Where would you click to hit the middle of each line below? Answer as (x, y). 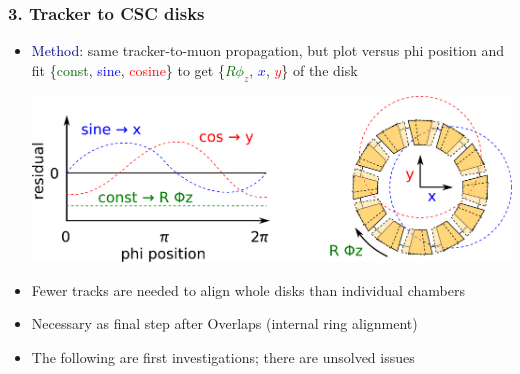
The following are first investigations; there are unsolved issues (223, 357)
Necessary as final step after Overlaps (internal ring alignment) (224, 323)
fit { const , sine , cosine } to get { (128, 69)
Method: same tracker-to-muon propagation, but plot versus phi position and (268, 50)
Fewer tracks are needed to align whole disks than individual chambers (248, 289)
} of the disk (319, 69)
